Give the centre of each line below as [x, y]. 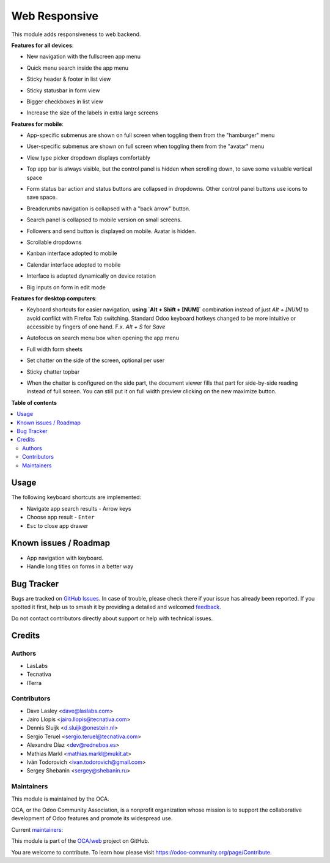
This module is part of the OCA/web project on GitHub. [80, 841]
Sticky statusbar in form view [63, 90]
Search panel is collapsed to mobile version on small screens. [104, 220]
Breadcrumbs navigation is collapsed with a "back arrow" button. [108, 209]
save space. [42, 197]
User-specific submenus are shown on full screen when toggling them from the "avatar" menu [145, 146]
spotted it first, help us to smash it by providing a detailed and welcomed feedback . [116, 607]
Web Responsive [55, 16]
